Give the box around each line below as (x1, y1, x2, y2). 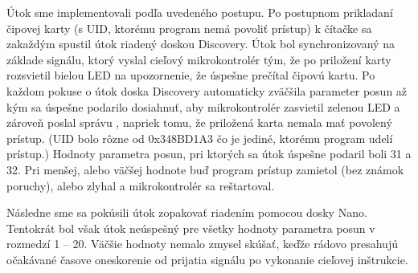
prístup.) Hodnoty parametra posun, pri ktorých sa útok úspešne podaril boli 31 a (6, 145, 412, 162)
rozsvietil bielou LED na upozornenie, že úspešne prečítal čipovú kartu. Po (6, 67, 375, 84)
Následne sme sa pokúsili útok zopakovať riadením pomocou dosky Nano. (6, 204, 367, 221)
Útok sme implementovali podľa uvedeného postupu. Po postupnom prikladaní (6, 4, 393, 20)
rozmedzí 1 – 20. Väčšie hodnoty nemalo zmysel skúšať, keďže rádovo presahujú (6, 235, 398, 252)
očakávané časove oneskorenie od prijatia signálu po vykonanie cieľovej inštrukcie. (6, 251, 408, 267)
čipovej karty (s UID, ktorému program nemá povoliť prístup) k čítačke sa (6, 19, 372, 36)
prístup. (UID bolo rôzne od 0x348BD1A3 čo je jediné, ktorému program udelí (6, 129, 393, 146)
